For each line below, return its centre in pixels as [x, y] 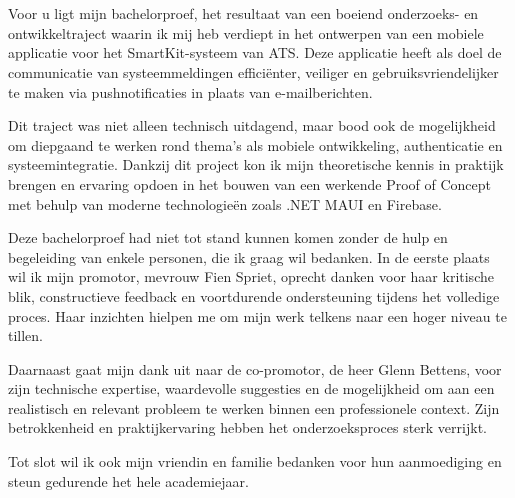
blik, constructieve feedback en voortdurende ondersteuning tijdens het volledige [254, 295]
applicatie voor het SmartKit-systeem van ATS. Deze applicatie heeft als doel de [255, 52]
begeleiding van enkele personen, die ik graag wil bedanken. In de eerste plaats [249, 256]
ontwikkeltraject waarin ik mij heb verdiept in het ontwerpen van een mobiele [246, 32]
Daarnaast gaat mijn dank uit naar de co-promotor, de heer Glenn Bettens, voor [255, 368]
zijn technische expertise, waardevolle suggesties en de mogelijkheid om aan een [251, 388]
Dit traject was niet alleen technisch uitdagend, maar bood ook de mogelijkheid [252, 125]
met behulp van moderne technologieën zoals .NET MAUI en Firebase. [225, 203]
